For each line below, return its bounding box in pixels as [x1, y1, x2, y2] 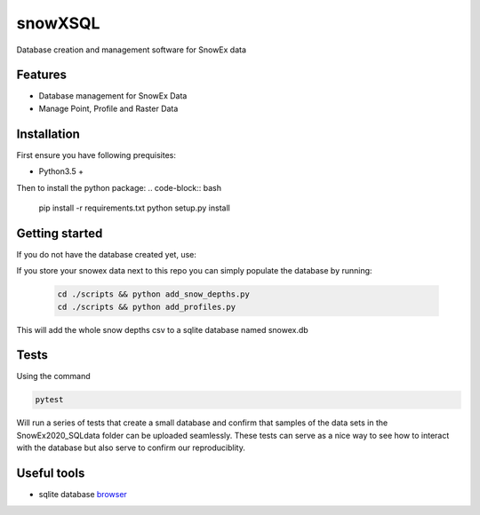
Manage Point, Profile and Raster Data [38, 103, 179, 114]
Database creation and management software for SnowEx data [16, 44, 247, 55]
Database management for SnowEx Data [38, 91, 188, 101]
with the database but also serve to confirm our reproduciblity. [16, 442, 246, 453]
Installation [16, 126, 80, 141]
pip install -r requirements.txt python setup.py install [38, 202, 230, 213]
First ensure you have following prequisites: [16, 149, 177, 160]
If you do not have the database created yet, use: [16, 249, 197, 259]
